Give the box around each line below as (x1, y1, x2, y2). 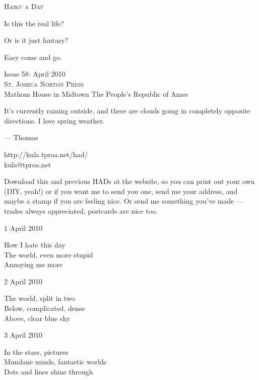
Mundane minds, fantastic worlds (4, 356, 107, 367)
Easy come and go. (4, 51, 62, 62)
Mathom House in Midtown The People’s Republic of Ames (4, 88, 188, 99)
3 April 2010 (4, 330, 42, 340)
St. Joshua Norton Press (4, 78, 84, 89)
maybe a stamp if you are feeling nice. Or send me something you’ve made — (4, 196, 244, 206)
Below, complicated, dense (4, 303, 85, 313)
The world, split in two (4, 293, 75, 303)
